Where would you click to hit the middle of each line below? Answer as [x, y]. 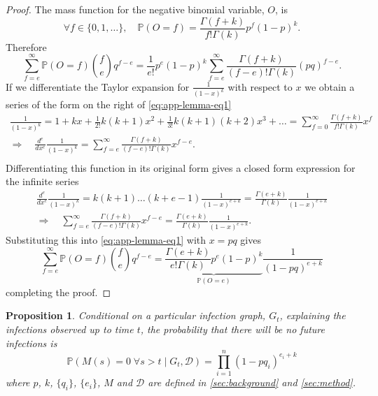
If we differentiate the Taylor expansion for [98, 86]
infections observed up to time [70, 329]
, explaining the [313, 315]
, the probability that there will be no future [232, 329]
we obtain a [330, 86]
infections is [31, 343]
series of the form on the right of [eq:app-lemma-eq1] [119, 104]
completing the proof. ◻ [58, 292]
